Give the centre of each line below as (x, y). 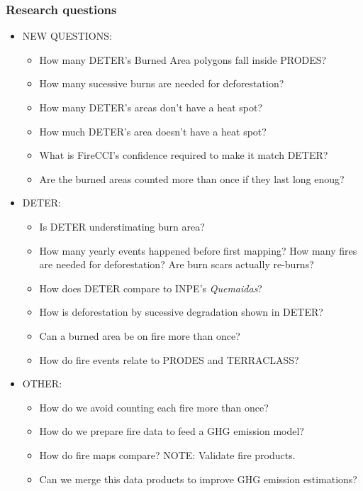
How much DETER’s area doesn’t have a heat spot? (153, 131)
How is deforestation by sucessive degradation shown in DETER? (181, 312)
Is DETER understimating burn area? (122, 226)
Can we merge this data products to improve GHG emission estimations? (198, 479)
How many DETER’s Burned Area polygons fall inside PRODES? (183, 59)
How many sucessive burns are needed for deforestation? (162, 83)
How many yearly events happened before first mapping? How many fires (198, 250)
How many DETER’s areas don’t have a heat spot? (151, 107)
